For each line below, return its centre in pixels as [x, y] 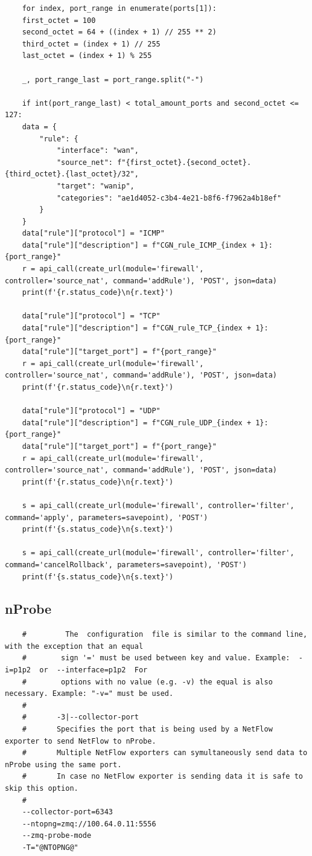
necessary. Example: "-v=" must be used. [89, 694]
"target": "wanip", [95, 186]
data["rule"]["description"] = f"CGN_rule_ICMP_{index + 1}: [147, 245]
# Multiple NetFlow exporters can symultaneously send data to [165, 753]
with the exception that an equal [74, 646]
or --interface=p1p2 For [94, 670]
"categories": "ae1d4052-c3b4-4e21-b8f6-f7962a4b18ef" [169, 198]
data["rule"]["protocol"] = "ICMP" [93, 233]
